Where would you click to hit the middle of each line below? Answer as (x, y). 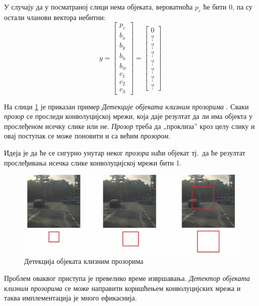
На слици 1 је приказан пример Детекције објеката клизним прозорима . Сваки (126, 106)
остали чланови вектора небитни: (55, 17)
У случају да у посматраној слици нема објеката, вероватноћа (98, 7)
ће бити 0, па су (228, 7)
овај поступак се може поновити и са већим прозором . (87, 136)
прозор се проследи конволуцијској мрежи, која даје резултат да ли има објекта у (128, 116)
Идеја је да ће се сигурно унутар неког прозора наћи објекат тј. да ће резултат (125, 152)
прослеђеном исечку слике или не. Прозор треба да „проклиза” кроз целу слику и (129, 126)
